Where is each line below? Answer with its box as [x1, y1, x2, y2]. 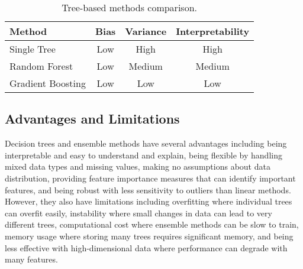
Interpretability [176, 24, 250, 38]
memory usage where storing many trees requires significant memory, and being [5, 229, 294, 242]
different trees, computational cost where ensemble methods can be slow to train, [5, 218, 299, 231]
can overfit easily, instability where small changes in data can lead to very [5, 206, 272, 219]
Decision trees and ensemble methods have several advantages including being [5, 137, 287, 150]
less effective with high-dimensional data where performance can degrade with [5, 241, 288, 254]
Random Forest [9, 59, 73, 73]
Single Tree [9, 42, 56, 56]
